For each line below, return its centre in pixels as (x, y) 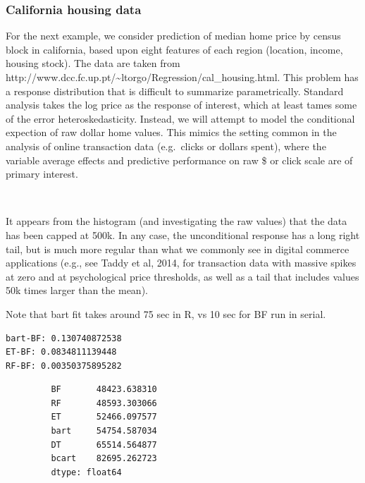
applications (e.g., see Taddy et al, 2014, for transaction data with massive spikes (181, 263)
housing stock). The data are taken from (93, 63)
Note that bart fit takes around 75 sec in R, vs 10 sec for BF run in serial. (166, 313)
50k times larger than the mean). (77, 290)
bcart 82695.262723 (104, 459)
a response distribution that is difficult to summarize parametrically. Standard (175, 91)
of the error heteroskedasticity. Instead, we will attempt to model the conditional (180, 118)
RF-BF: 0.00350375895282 (64, 366)
